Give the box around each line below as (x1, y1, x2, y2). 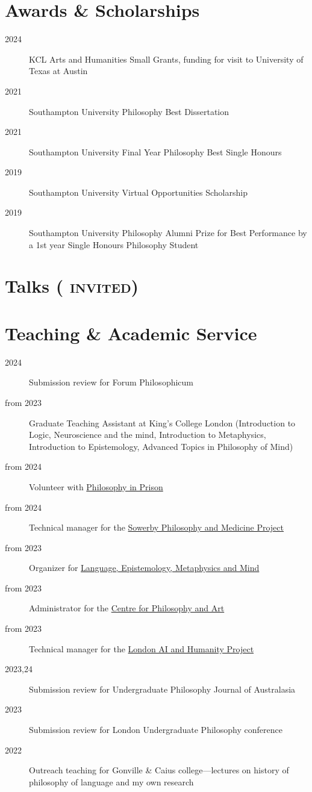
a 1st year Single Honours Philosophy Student (29, 238, 199, 251)
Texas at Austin (29, 64, 88, 77)
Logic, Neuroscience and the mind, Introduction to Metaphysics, (29, 428, 266, 441)
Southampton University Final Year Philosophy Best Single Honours (29, 145, 282, 158)
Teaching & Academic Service (5, 320, 257, 345)
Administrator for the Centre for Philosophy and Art (29, 602, 225, 614)
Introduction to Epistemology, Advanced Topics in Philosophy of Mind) (29, 440, 293, 452)
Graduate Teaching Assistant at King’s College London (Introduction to (29, 416, 296, 429)
